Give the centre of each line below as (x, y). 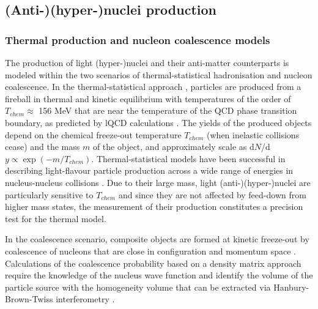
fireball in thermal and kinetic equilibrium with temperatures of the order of (148, 98)
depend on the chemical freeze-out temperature (93, 134)
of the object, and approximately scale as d (173, 147)
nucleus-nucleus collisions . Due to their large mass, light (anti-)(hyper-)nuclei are (158, 182)
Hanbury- (291, 287)
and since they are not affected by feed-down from (212, 194)
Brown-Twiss (29, 299)
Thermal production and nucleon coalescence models (138, 39)
